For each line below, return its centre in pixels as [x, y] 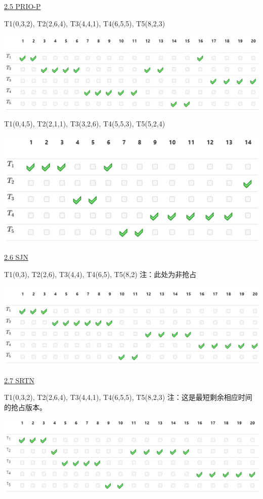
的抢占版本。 [25, 407]
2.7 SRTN [19, 380]
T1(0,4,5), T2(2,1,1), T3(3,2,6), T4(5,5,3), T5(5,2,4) [85, 124]
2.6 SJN [16, 257]
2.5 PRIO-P [23, 6]
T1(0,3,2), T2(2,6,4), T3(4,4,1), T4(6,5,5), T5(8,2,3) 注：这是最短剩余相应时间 [128, 397]
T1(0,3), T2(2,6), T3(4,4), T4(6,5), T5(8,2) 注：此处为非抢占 [100, 274]
